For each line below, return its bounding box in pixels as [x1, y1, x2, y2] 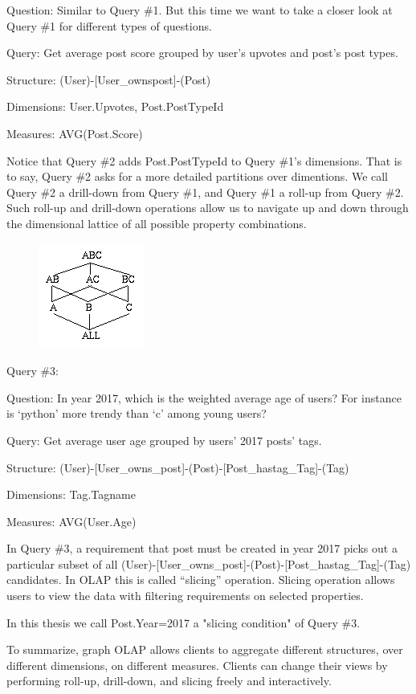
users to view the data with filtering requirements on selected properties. [6, 587, 364, 604]
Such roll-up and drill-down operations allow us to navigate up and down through [6, 199, 409, 216]
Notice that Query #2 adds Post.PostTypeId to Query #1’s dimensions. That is [6, 152, 402, 169]
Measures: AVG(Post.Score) [6, 125, 143, 141]
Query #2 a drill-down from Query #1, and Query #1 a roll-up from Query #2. [6, 183, 404, 200]
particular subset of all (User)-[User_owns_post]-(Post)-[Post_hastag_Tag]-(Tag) [6, 555, 411, 572]
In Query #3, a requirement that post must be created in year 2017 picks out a [6, 540, 398, 557]
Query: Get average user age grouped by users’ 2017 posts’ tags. [6, 431, 322, 448]
